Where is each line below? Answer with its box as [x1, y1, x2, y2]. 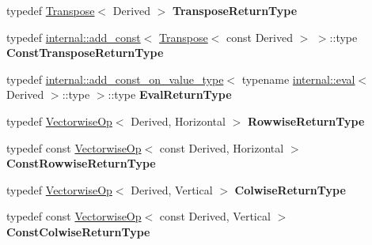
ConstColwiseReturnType [6, 223, 150, 239]
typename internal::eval [241, 70, 355, 87]
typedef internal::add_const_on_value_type [6, 70, 224, 87]
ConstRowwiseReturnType [6, 155, 156, 171]
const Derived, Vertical [159, 208, 271, 224]
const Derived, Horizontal [159, 139, 284, 156]
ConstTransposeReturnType [6, 44, 164, 61]
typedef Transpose [6, 2, 95, 18]
